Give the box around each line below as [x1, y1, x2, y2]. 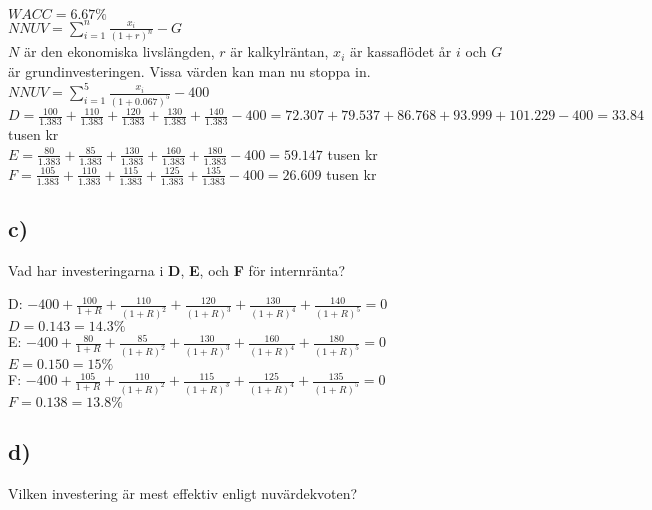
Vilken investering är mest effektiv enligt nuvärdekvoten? [8, 483, 358, 504]
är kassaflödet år [349, 41, 452, 62]
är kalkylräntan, [230, 41, 329, 62]
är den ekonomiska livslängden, [23, 41, 215, 62]
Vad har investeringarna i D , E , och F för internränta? [8, 259, 346, 280]
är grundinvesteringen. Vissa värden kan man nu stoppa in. [8, 60, 371, 81]
